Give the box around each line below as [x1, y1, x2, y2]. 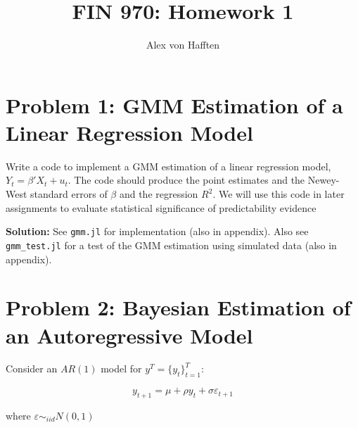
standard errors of [30, 187, 108, 201]
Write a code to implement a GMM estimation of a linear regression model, [6, 158, 331, 173]
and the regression [119, 187, 198, 201]
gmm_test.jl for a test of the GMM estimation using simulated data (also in [6, 237, 337, 252]
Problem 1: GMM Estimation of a [6, 90, 343, 119]
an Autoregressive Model [6, 320, 253, 349]
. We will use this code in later [212, 187, 345, 201]
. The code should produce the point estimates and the [68, 172, 305, 187]
